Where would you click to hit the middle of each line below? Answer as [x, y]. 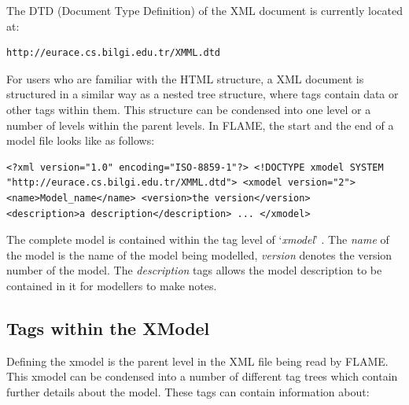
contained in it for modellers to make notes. [112, 285]
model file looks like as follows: [81, 140]
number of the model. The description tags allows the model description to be [194, 270]
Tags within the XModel [108, 328]
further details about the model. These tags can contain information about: [188, 391]
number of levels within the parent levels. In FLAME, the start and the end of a [200, 125]
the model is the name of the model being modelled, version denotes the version [199, 254]
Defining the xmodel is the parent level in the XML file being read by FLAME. [197, 361]
